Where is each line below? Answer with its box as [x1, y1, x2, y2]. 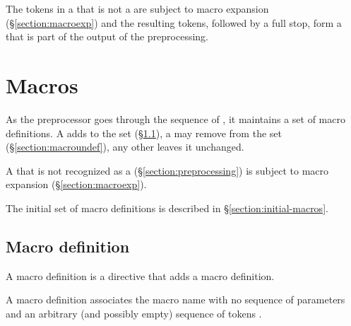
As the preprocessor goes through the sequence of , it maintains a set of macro [6, 111, 345, 126]
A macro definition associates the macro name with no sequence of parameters [6, 292, 345, 307]
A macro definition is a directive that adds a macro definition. [6, 268, 275, 283]
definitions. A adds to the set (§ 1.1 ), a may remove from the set [6, 125, 282, 140]
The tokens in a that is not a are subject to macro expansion [6, 1, 269, 16]
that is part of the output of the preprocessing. [6, 29, 208, 44]
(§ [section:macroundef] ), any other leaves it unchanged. [6, 139, 244, 154]
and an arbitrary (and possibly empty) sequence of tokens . [6, 305, 262, 320]
